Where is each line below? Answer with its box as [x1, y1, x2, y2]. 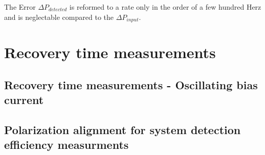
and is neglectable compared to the [4, 11, 114, 22]
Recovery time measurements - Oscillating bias [4, 76, 258, 92]
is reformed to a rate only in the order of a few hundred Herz [69, 2, 261, 12]
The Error [4, 2, 36, 12]
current [4, 92, 44, 108]
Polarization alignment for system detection [4, 121, 241, 137]
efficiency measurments [4, 137, 129, 152]
